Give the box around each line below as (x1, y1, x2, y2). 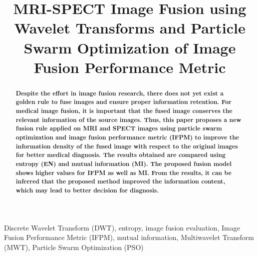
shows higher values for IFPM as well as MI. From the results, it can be (15, 168, 232, 177)
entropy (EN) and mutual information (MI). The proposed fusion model (15, 159, 232, 168)
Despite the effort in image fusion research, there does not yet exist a (15, 88, 224, 97)
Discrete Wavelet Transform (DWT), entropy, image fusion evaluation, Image (4, 222, 240, 232)
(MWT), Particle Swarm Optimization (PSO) (4, 241, 144, 252)
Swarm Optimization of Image (23, 37, 236, 57)
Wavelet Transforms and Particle (14, 17, 246, 38)
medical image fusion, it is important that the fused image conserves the (15, 106, 233, 115)
